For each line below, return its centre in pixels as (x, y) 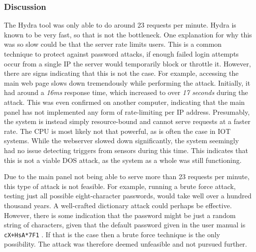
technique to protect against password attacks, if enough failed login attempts (121, 54)
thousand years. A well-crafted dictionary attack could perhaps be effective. (118, 205)
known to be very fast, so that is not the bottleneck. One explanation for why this (128, 34)
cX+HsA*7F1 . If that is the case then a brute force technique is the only (112, 234)
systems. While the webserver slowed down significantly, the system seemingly (122, 141)
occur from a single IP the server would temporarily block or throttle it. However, (128, 63)
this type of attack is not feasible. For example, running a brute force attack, (120, 186)
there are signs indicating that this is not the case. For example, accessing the (121, 73)
